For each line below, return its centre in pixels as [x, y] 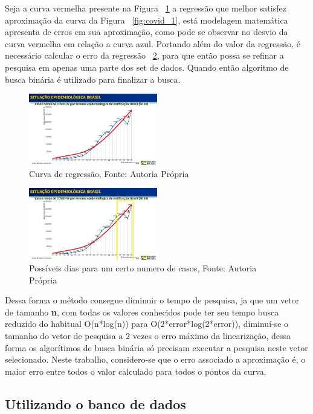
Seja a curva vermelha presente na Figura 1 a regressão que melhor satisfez [146, 8]
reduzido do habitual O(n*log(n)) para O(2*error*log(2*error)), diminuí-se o [147, 324]
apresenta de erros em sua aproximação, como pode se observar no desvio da [147, 32]
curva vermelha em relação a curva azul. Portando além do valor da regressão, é [153, 43]
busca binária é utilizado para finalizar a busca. [93, 79]
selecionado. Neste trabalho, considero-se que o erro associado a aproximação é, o [155, 359]
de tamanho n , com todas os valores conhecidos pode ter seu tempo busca [142, 312]
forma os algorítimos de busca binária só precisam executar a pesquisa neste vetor [156, 347]
